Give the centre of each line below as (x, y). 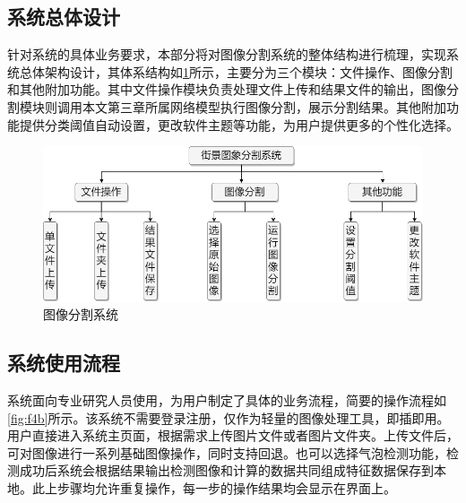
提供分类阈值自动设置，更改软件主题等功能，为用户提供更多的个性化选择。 (239, 124)
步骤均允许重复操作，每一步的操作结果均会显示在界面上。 (226, 487)
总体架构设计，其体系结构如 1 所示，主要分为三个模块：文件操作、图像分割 (236, 71)
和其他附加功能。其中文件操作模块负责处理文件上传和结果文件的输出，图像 (227, 89)
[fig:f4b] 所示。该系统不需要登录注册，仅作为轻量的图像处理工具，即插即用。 (229, 417)
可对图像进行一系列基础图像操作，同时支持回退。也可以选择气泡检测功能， (227, 452)
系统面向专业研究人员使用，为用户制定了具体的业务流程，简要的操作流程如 (227, 399)
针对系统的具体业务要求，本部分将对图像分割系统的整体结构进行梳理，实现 (227, 54)
